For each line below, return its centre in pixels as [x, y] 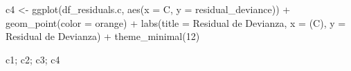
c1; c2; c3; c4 [33, 59]
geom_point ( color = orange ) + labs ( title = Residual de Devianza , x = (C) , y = [176, 22]
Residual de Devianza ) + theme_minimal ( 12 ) [103, 36]
